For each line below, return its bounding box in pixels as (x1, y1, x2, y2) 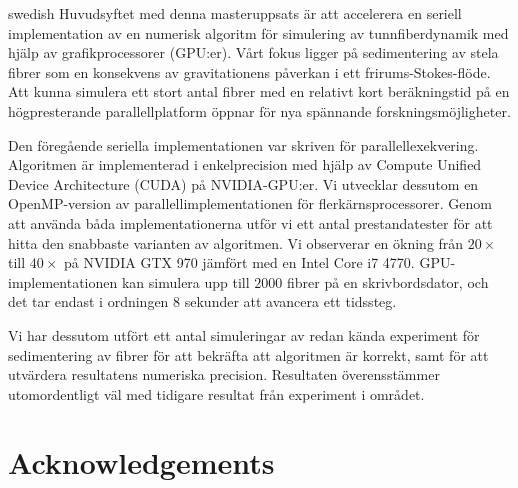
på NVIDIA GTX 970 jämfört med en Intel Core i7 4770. (64, 252, 415, 273)
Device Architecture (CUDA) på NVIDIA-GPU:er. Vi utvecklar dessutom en (8, 173, 479, 194)
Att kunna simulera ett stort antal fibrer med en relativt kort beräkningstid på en (8, 81, 510, 102)
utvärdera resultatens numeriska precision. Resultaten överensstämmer (8, 364, 440, 385)
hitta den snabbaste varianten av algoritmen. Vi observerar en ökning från (8, 232, 464, 253)
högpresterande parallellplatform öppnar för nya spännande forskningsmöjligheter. (8, 100, 511, 121)
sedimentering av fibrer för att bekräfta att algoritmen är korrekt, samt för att (8, 344, 489, 365)
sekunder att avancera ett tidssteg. (184, 291, 397, 312)
